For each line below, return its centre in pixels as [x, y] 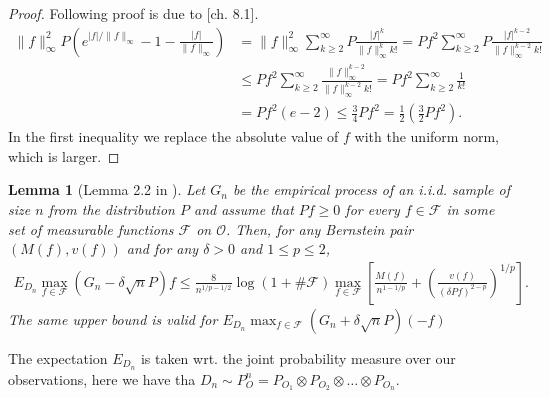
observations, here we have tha [102, 378]
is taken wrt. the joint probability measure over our [298, 357]
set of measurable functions [91, 228]
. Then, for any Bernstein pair [320, 228]
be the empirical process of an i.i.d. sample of [371, 189]
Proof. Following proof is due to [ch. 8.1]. [133, 13]
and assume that [243, 208]
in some [470, 208]
